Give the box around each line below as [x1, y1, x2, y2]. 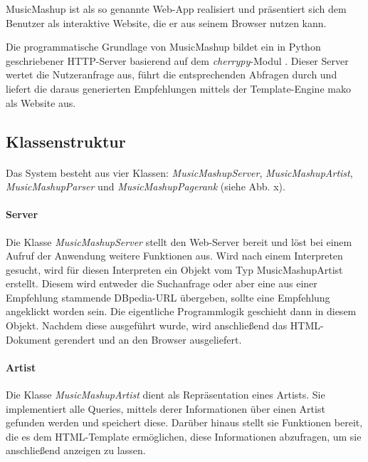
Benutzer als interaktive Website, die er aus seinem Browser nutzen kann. [6, 15, 327, 30]
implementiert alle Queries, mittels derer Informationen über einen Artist [6, 401, 325, 416]
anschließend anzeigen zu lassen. [6, 443, 146, 458]
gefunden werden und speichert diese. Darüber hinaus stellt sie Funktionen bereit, [6, 415, 363, 430]
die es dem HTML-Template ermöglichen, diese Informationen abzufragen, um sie [6, 428, 362, 443]
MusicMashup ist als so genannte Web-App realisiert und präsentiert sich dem [6, 1, 347, 16]
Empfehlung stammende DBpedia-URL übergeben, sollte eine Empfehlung [6, 289, 330, 304]
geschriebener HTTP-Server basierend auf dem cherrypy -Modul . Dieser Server [6, 53, 349, 68]
